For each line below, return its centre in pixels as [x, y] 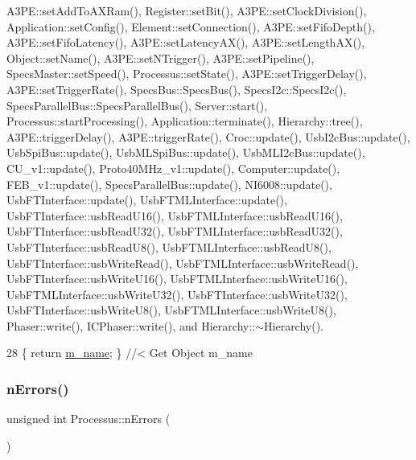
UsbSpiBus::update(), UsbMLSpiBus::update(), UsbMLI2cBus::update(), [186, 152]
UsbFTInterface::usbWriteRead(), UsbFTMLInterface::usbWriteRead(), [183, 263]
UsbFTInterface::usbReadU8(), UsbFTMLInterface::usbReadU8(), [169, 246]
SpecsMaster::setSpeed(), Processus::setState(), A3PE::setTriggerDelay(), [187, 74]
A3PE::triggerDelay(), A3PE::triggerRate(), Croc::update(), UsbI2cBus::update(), [208, 136]
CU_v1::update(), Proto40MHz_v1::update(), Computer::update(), [173, 168]
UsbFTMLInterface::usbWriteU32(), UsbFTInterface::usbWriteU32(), [177, 294]
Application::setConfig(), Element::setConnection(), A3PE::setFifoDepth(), [191, 26]
